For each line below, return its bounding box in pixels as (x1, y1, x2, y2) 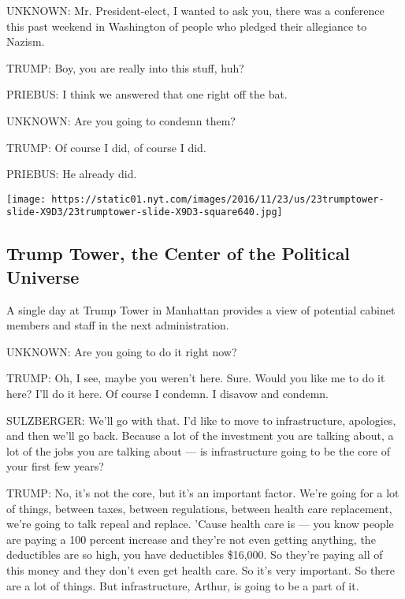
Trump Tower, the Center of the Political (6, 241, 351, 266)
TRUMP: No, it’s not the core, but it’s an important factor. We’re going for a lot (6, 485, 399, 500)
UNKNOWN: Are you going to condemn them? (6, 112, 236, 128)
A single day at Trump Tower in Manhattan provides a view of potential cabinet (6, 301, 396, 318)
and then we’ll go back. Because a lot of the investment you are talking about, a (6, 427, 394, 444)
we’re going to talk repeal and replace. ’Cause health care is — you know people (6, 515, 394, 532)
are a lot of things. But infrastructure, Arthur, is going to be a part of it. (6, 577, 359, 593)
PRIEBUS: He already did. (6, 166, 137, 182)
